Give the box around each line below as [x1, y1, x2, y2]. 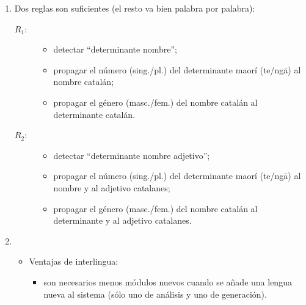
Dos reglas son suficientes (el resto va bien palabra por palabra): [14, 2, 255, 14]
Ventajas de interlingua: [29, 255, 118, 268]
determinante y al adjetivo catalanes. [53, 214, 192, 227]
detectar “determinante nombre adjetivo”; [53, 149, 210, 161]
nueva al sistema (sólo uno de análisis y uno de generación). [43, 287, 267, 300]
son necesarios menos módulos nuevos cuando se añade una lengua [43, 275, 292, 288]
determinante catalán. [53, 108, 136, 120]
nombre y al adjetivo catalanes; [53, 181, 170, 194]
